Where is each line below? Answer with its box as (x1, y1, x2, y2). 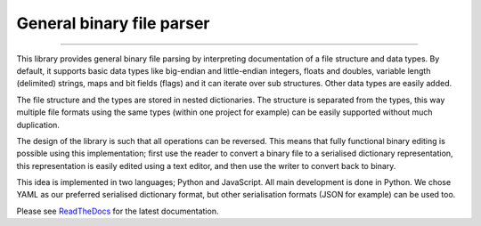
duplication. (16, 119, 60, 130)
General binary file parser (16, 13, 210, 33)
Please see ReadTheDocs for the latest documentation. (16, 206, 219, 216)
